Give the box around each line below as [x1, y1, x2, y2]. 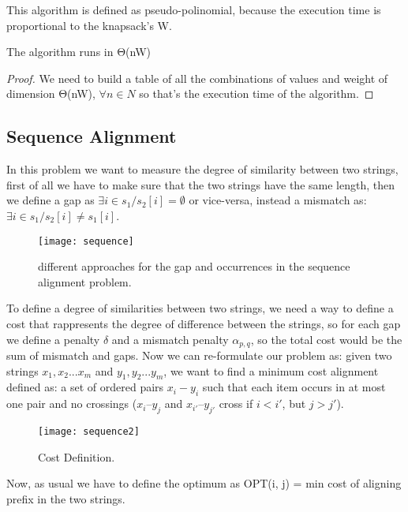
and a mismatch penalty [111, 331, 229, 347]
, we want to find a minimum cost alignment [163, 362, 379, 379]
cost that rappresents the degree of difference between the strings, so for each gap [6, 315, 401, 331]
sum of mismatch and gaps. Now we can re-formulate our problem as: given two [6, 347, 392, 364]
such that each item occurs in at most [202, 379, 386, 395]
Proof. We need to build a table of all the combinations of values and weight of [6, 69, 388, 86]
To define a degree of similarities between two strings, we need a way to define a [6, 300, 394, 316]
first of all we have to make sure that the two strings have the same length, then [6, 176, 395, 192]
